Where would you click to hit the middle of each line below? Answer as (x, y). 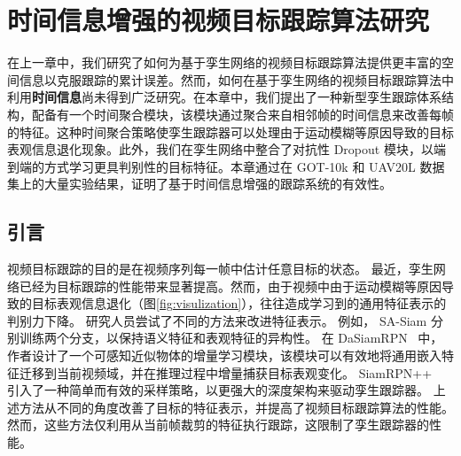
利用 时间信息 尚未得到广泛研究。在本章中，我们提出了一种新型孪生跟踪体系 (224, 97)
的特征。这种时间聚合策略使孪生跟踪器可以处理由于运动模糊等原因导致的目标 (230, 131)
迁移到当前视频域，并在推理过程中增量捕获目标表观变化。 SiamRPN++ (226, 372)
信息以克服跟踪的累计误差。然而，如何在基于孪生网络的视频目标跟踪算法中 (236, 79)
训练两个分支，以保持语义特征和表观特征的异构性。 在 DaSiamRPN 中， (231, 338)
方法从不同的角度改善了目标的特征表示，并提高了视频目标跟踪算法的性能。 (236, 407)
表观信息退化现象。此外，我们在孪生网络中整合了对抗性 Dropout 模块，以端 (227, 149)
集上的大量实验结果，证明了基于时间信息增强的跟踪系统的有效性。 (199, 184)
